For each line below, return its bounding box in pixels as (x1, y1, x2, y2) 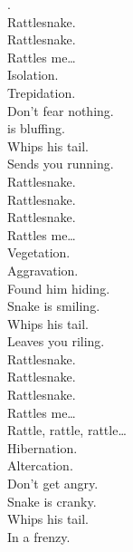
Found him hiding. (7, 278, 110, 297)
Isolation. (7, 65, 59, 84)
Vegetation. (7, 243, 71, 262)
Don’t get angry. (7, 474, 99, 493)
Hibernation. (7, 438, 78, 457)
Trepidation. (7, 82, 76, 102)
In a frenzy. (7, 527, 71, 546)
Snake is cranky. (7, 491, 97, 510)
